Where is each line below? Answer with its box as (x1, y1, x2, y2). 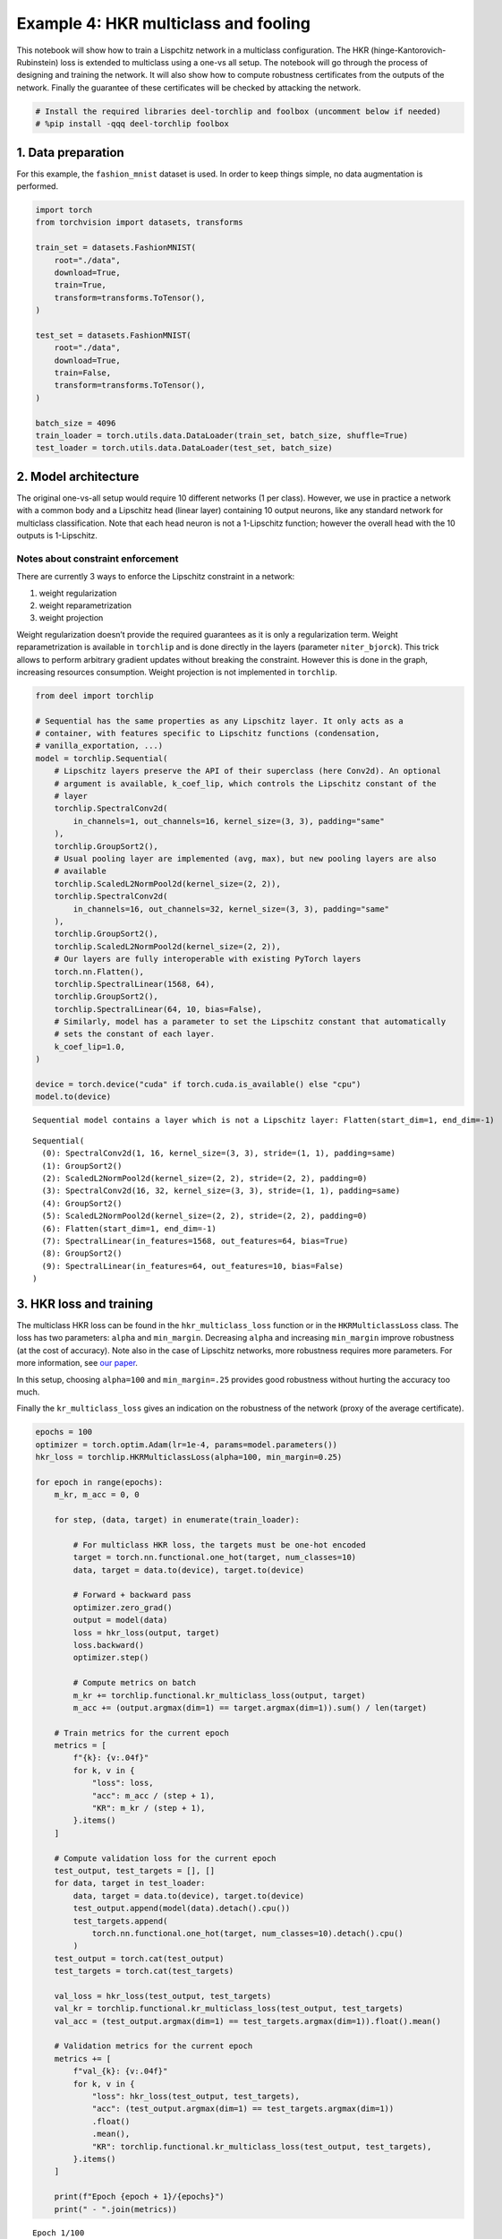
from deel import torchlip (35, 691, 154, 700)
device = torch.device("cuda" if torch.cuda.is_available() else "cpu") (35, 1079, 362, 1090)
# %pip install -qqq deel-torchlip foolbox (35, 119, 230, 129)
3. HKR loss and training (16, 1296, 154, 1311)
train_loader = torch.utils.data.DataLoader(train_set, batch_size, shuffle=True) (35, 431, 409, 441)
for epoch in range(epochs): (35, 1477, 164, 1487)
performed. (16, 180, 58, 192)
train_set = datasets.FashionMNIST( (35, 243, 197, 253)
